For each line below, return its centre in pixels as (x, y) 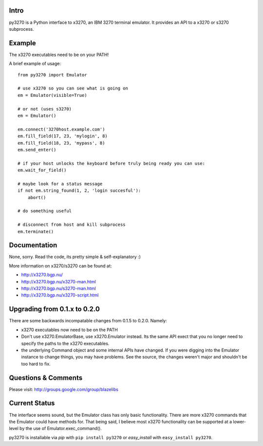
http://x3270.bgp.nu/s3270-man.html (58, 288)
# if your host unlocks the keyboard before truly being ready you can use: (112, 163)
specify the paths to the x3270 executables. (65, 343)
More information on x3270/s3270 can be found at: (60, 266)
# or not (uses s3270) (45, 109)
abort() (37, 197)
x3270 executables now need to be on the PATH (69, 330)
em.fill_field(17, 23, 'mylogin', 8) (63, 136)
